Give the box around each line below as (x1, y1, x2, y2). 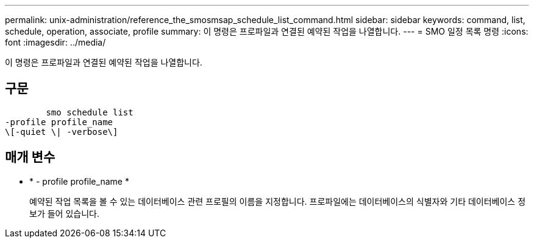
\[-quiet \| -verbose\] (5, 126, 118, 137)
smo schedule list (46, 107, 133, 117)
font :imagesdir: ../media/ (5, 37, 106, 47)
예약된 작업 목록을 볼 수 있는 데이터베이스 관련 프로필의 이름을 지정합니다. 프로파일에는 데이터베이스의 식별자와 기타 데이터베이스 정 (29, 196, 526, 207)
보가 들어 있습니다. (29, 208, 99, 219)
